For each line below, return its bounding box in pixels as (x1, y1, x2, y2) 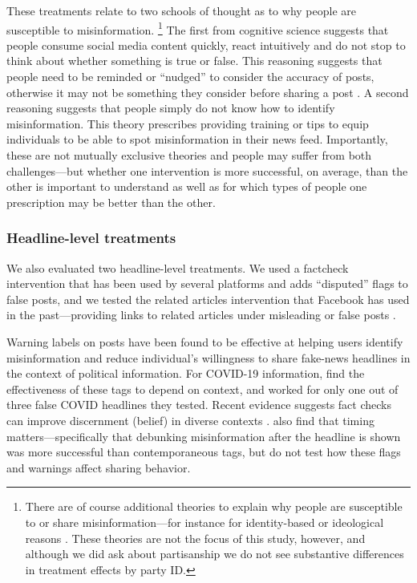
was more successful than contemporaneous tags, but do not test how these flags (6, 443, 401, 460)
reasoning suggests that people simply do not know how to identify (6, 99, 335, 116)
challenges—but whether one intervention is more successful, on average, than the (6, 162, 408, 179)
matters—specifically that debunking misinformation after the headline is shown (6, 427, 401, 444)
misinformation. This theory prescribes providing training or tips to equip (6, 115, 369, 132)
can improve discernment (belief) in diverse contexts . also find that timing (6, 411, 374, 428)
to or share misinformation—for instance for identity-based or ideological (25, 513, 384, 530)
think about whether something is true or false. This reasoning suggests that (6, 52, 383, 69)
